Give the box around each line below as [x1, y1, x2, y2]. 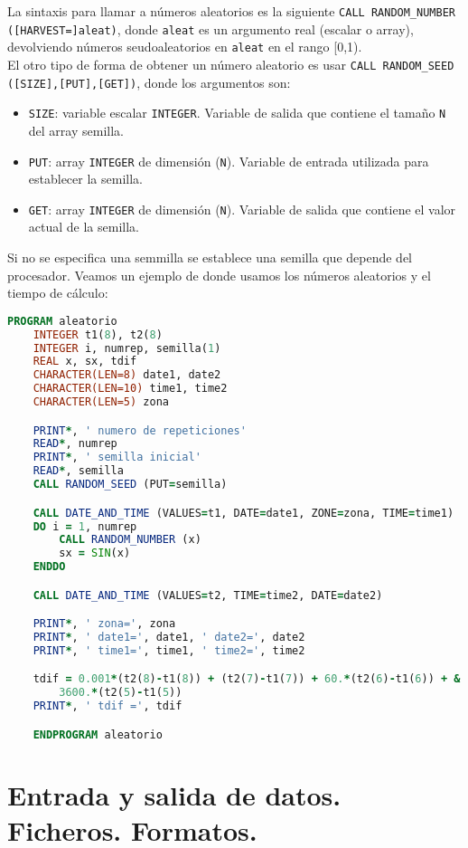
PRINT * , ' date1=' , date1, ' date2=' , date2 [33, 631, 305, 644]
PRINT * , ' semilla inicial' [33, 451, 201, 464]
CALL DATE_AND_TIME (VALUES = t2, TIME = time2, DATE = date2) [33, 588, 383, 602]
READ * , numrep [33, 437, 117, 451]
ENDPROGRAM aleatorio [33, 728, 163, 741]
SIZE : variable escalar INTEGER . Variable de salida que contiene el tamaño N [28, 103, 446, 122]
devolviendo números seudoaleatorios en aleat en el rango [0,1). [7, 37, 362, 56]
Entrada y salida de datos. [7, 776, 342, 813]
